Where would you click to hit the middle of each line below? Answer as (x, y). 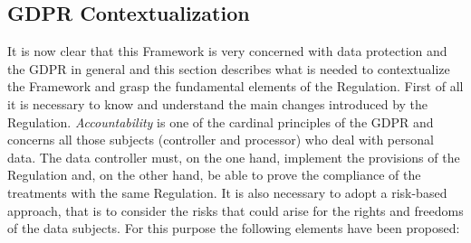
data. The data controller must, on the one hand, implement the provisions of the (234, 157)
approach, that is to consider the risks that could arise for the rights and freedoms (235, 210)
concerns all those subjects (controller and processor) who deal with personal (221, 140)
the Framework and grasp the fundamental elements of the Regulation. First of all (235, 86)
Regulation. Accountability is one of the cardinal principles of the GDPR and (221, 121)
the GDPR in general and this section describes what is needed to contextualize (229, 68)
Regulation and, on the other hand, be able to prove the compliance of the (214, 175)
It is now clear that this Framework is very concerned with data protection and (227, 51)
